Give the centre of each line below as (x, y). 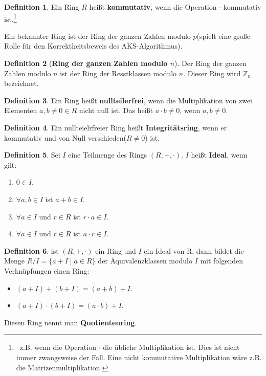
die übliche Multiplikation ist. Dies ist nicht (171, 347)
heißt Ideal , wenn (219, 155)
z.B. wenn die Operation (58, 347)
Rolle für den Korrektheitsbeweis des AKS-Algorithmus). (93, 46)
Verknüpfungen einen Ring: (47, 270)
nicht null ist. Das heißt (116, 110)
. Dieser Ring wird (212, 73)
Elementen (21, 110)
